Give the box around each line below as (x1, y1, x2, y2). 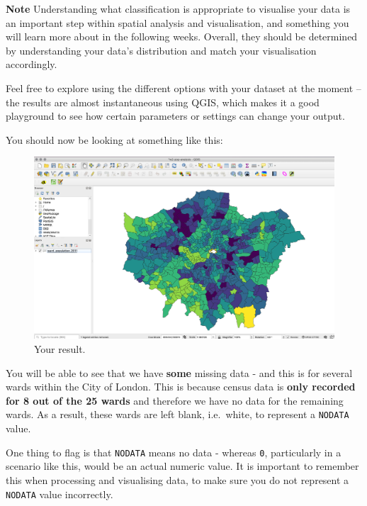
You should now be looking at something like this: (6, 132, 223, 147)
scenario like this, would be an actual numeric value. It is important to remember (6, 459, 359, 473)
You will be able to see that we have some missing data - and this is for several (6, 365, 353, 380)
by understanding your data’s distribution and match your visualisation (6, 43, 317, 57)
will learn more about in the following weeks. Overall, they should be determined (6, 29, 358, 44)
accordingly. (6, 57, 57, 72)
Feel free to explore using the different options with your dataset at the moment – (6, 80, 361, 95)
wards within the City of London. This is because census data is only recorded (6, 379, 356, 394)
